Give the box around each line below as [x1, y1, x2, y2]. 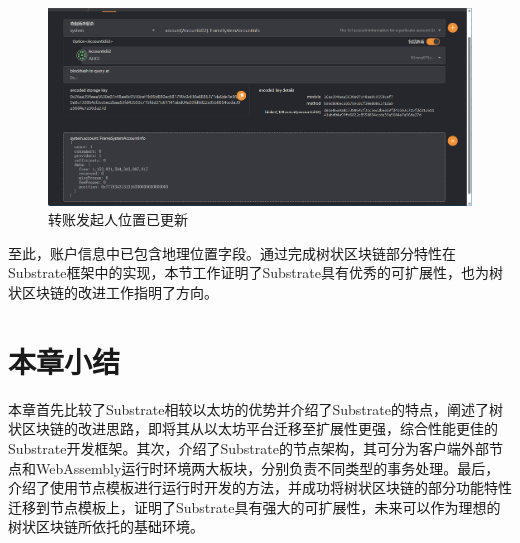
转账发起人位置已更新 [48, 209, 188, 230]
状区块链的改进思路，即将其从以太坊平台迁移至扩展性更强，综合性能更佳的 [8, 418, 498, 439]
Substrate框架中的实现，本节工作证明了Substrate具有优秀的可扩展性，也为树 [8, 262, 503, 283]
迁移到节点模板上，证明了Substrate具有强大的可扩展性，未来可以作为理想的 [8, 496, 501, 517]
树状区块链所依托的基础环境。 [8, 516, 204, 537]
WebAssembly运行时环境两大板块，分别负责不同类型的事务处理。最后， [35, 457, 500, 478]
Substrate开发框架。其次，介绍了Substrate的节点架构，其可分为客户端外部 [8, 437, 489, 458]
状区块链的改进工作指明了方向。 [8, 282, 218, 303]
